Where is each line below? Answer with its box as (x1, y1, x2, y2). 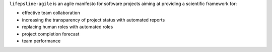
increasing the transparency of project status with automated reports (22, 16, 165, 22)
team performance (22, 37, 61, 43)
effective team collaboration (22, 10, 80, 16)
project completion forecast (22, 30, 80, 37)
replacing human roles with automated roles (22, 24, 113, 30)
